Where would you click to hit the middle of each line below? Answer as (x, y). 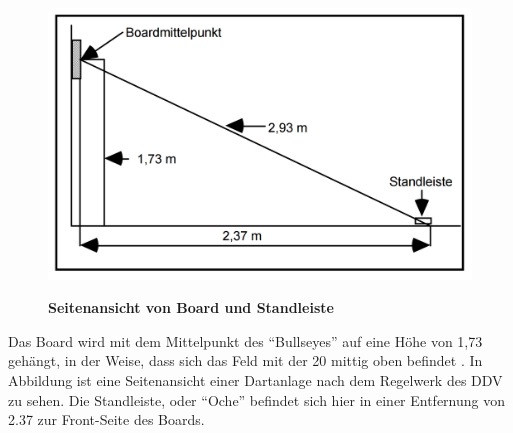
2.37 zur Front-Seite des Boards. (106, 419)
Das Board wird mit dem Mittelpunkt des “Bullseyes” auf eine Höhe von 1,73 (245, 340)
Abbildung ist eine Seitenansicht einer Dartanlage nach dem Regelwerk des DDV (255, 380)
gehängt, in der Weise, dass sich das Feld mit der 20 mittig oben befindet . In (245, 360)
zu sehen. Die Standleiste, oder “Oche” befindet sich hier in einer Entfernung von (257, 399)
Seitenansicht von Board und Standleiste (191, 307)
